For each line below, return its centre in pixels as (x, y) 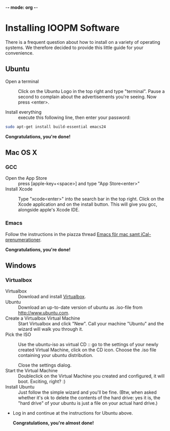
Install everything (23, 112)
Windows (21, 266)
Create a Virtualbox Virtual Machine (43, 318)
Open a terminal (22, 81)
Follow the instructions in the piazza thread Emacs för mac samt (73, 234)
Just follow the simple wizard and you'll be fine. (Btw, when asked (88, 392)
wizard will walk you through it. (51, 329)
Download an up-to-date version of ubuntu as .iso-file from (80, 307)
